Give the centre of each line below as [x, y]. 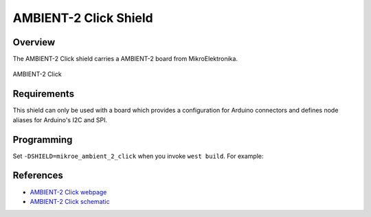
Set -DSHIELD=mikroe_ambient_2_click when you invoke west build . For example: [138, 156]
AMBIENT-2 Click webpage [68, 192]
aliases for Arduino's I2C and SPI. [60, 119]
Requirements [44, 94]
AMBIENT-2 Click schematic [70, 201]
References [38, 175]
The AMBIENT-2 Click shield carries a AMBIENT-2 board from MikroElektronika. [125, 59]
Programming [43, 140]
